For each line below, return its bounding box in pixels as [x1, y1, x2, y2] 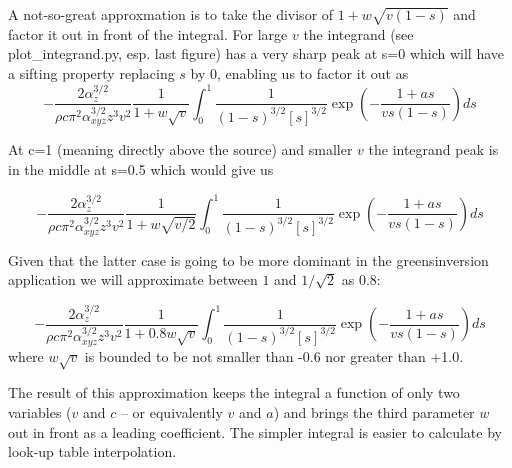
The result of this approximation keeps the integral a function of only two [8, 382, 460, 403]
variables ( [8, 402, 72, 423]
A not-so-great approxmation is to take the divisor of [8, 4, 334, 24]
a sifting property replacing [8, 62, 175, 83]
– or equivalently [120, 402, 223, 423]
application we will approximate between [8, 269, 258, 290]
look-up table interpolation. [8, 441, 177, 462]
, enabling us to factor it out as [217, 62, 409, 83]
